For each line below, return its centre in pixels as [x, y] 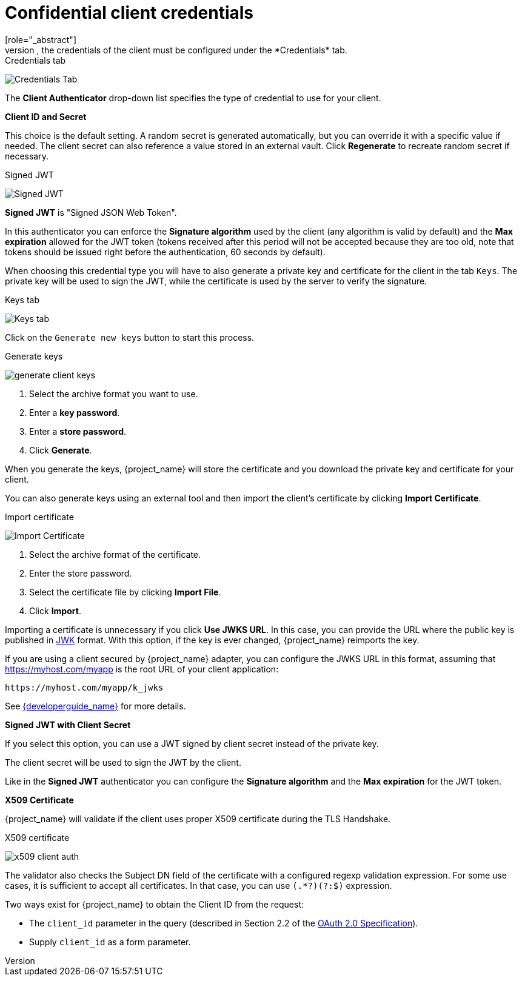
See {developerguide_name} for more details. [95, 706]
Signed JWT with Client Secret [68, 725]
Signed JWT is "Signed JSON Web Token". [91, 212]
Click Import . [55, 611]
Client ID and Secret [46, 116]
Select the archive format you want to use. [114, 393]
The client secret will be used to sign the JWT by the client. [123, 762]
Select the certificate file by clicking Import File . [125, 592]
